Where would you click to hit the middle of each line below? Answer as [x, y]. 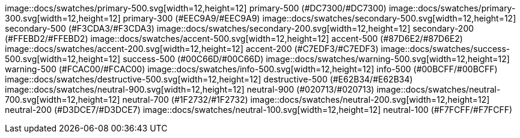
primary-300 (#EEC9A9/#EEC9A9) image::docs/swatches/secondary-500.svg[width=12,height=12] [320, 18]
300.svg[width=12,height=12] [63, 18]
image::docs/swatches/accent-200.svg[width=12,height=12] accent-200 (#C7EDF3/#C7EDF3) [192, 49]
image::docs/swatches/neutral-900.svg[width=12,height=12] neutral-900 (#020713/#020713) [190, 89]
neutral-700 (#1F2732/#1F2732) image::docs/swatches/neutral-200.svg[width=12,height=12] [306, 99]
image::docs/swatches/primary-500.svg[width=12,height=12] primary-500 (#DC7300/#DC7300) [196, 8]
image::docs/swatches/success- [445, 49]
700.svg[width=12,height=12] [63, 99]
